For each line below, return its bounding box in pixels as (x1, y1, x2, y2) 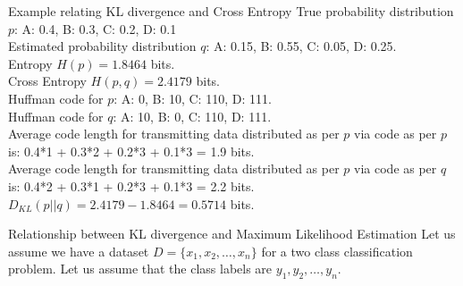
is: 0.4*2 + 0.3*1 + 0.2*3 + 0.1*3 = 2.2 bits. (8, 176, 255, 195)
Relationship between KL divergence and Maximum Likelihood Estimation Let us (8, 224, 456, 243)
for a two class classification (261, 241, 413, 260)
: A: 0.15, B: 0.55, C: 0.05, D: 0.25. (206, 37, 397, 55)
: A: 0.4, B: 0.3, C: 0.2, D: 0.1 (14, 19, 177, 38)
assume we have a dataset (8, 241, 149, 260)
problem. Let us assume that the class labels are (8, 259, 273, 278)
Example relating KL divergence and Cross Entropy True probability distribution (8, 2, 454, 20)
